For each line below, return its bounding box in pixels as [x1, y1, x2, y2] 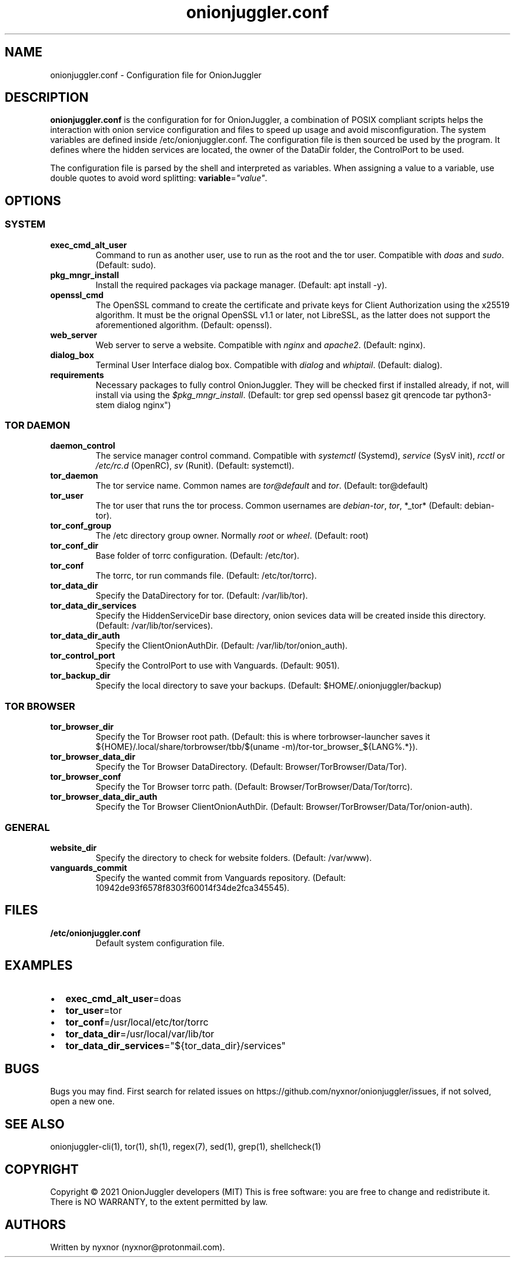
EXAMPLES [5, 958, 73, 973]
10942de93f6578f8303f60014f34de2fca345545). [95, 882, 290, 893]
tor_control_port [50, 650, 115, 661]
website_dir [50, 842, 97, 853]
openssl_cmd [50, 289, 104, 300]
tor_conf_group [50, 520, 112, 531]
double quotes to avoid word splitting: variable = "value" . [50, 173, 267, 183]
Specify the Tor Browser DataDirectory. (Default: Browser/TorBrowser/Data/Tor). [95, 762, 407, 772]
